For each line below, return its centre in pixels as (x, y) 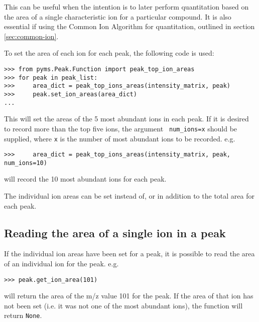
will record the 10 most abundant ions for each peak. (85, 179)
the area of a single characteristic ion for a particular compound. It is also (118, 16)
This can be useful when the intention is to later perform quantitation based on (126, 7)
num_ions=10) (26, 163)
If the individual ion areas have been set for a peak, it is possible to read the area (129, 254)
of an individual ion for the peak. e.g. (61, 264)
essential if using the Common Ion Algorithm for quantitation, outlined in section (129, 26)
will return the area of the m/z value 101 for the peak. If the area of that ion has (129, 296)
